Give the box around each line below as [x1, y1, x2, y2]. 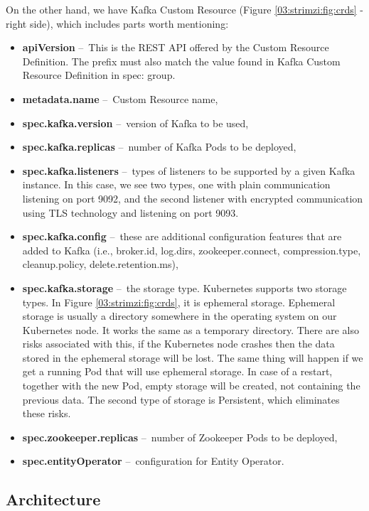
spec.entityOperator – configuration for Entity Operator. [22, 453, 284, 468]
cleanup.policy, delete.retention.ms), [22, 257, 178, 271]
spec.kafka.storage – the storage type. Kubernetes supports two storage [22, 280, 347, 295]
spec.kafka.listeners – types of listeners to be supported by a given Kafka [22, 163, 355, 178]
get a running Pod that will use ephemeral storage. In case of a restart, [22, 364, 333, 379]
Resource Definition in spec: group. [22, 68, 176, 82]
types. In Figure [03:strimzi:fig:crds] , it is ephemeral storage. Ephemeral [22, 294, 336, 309]
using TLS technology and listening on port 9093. [22, 205, 239, 220]
